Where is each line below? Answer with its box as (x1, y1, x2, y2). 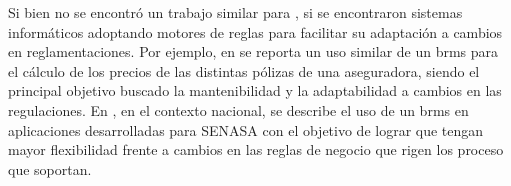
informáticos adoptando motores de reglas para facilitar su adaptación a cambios (8, 21, 503, 42)
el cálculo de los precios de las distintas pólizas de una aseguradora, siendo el (8, 60, 480, 81)
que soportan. (8, 158, 92, 179)
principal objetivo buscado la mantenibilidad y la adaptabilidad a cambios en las (8, 80, 502, 101)
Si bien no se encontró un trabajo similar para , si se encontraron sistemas (8, 2, 463, 22)
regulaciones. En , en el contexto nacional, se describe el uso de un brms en (8, 99, 469, 120)
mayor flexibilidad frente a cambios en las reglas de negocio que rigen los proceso (8, 139, 504, 160)
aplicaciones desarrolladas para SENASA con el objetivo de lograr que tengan (8, 119, 484, 140)
